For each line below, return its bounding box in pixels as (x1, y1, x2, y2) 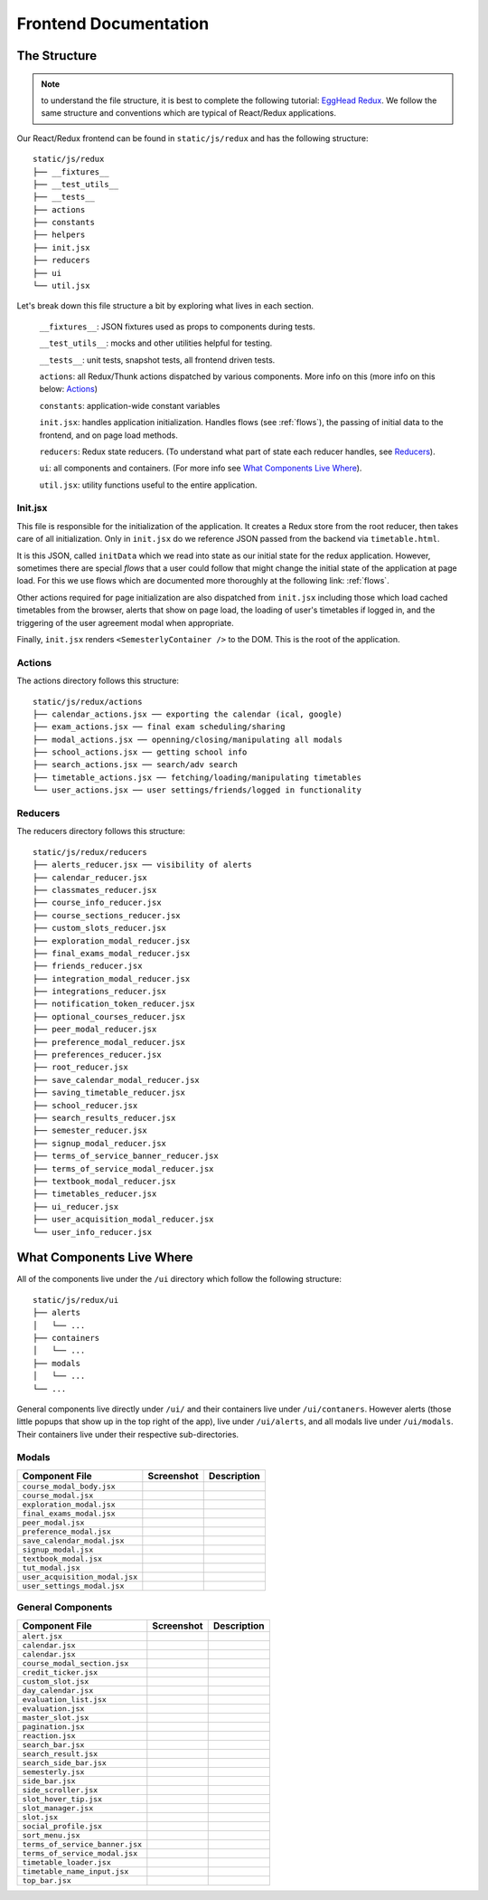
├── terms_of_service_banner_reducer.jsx (33, 1151, 219, 1162)
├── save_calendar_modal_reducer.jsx (33, 1075, 201, 1085)
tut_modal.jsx (22, 1563, 80, 1572)
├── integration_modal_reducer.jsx (33, 974, 191, 983)
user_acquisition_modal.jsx (22, 1572, 138, 1582)
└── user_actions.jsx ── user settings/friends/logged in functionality (33, 785, 361, 795)
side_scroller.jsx (22, 1785, 99, 1795)
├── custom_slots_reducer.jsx (33, 923, 167, 934)
